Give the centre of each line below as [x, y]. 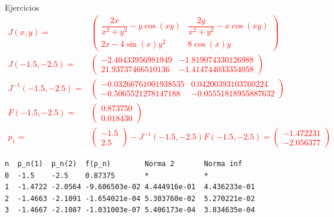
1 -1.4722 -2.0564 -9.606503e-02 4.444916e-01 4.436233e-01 [130, 187]
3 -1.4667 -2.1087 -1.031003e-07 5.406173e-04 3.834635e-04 [130, 210]
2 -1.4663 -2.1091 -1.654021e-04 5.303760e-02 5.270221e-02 [130, 198]
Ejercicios [22, 7]
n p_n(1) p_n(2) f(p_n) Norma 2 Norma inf [123, 164]
